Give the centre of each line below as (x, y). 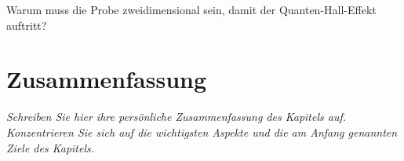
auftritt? (27, 25)
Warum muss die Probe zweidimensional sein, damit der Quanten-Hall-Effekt (191, 9)
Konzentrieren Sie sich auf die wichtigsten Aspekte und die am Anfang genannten (202, 132)
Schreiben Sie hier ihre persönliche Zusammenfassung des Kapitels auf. (177, 117)
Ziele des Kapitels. (51, 147)
